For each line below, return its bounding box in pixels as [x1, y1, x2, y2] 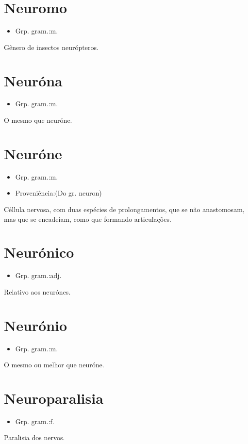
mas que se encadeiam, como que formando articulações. [4, 214, 171, 224]
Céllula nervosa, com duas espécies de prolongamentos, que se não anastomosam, [4, 204, 245, 214]
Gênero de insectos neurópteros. [4, 42, 99, 52]
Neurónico [4, 242, 74, 262]
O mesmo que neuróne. [4, 115, 72, 125]
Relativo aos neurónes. [4, 286, 71, 296]
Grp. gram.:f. [15, 416, 54, 426]
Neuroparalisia [4, 388, 103, 408]
